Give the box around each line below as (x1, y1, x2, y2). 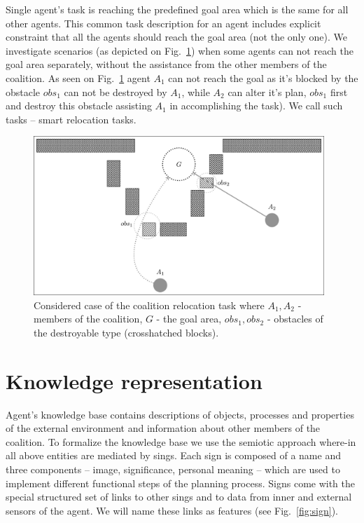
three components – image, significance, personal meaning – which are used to (6, 461, 340, 476)
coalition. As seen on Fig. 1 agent (6, 70, 150, 85)
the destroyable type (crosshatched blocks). (34, 325, 219, 339)
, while (181, 84, 210, 99)
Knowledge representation (6, 366, 262, 395)
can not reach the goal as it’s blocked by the (168, 70, 358, 85)
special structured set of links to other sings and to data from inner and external (6, 489, 352, 504)
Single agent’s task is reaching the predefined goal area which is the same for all (6, 2, 349, 16)
